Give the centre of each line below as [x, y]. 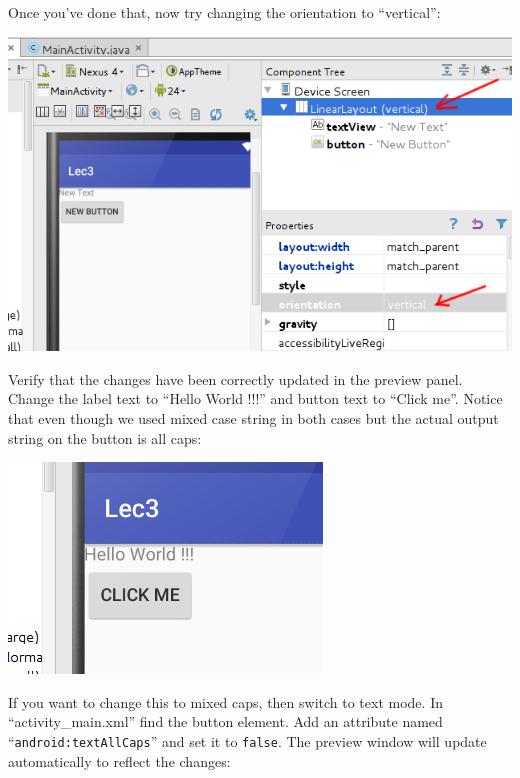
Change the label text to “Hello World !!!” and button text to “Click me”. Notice [255, 398]
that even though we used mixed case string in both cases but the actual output [253, 417]
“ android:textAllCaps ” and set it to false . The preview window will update [247, 740]
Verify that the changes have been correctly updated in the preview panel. [235, 378]
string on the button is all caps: [105, 437]
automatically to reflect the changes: [119, 760]
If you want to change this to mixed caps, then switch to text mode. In [225, 701]
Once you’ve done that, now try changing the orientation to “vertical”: [224, 12]
